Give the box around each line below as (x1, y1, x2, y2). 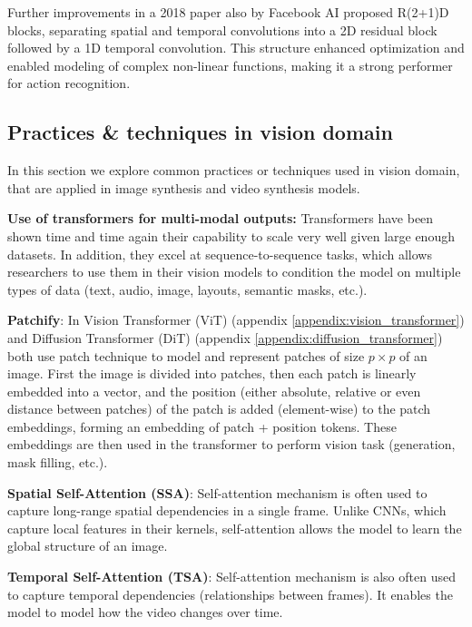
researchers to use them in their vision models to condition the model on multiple (7, 262, 461, 281)
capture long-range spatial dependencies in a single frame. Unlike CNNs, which (7, 501, 447, 520)
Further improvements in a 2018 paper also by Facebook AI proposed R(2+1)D (7, 3, 449, 21)
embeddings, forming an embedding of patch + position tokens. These (7, 416, 397, 436)
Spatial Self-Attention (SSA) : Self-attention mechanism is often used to (7, 483, 428, 502)
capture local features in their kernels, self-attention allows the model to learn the (7, 518, 462, 537)
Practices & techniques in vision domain (7, 118, 393, 146)
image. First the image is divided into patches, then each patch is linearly (7, 364, 417, 383)
